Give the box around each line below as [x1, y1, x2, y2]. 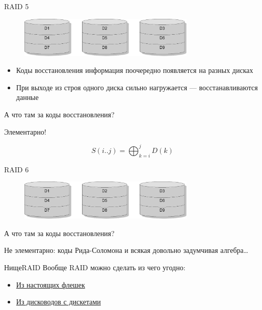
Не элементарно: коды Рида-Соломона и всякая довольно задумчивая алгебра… [4, 245, 249, 255]
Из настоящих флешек [16, 279, 85, 290]
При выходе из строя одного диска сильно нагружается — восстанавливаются [16, 82, 258, 92]
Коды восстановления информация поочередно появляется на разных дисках [16, 65, 253, 75]
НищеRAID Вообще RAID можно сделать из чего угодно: [4, 262, 186, 272]
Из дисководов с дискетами [16, 296, 101, 307]
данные [16, 92, 39, 102]
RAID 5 [4, 1, 29, 11]
